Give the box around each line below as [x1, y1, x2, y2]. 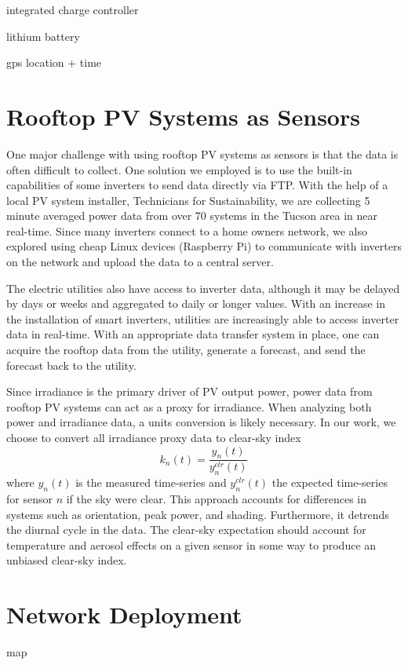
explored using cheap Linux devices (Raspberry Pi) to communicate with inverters [6, 238, 402, 254]
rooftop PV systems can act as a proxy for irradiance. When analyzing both [6, 398, 372, 415]
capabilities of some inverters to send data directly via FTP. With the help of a [6, 177, 388, 193]
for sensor [6, 491, 53, 507]
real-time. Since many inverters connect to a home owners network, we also [6, 222, 368, 239]
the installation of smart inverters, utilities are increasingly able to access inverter [6, 310, 399, 327]
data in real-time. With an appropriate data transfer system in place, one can [6, 326, 380, 342]
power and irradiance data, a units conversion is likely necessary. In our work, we [6, 414, 396, 430]
